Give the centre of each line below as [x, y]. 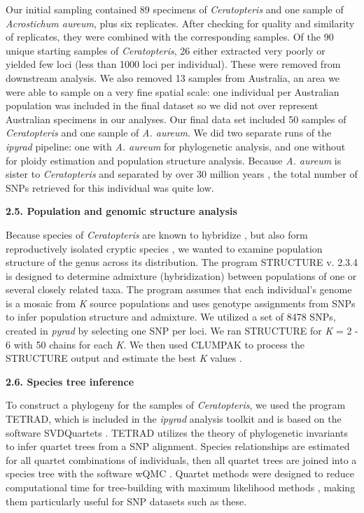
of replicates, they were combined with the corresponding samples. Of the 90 [170, 37]
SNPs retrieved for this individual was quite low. [110, 187]
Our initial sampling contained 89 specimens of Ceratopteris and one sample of [175, 9]
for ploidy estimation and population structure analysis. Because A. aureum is [174, 160]
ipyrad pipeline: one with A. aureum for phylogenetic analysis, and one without [176, 146]
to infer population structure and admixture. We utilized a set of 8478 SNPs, [171, 317]
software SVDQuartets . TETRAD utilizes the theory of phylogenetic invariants [177, 432]
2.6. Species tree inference [70, 381]
